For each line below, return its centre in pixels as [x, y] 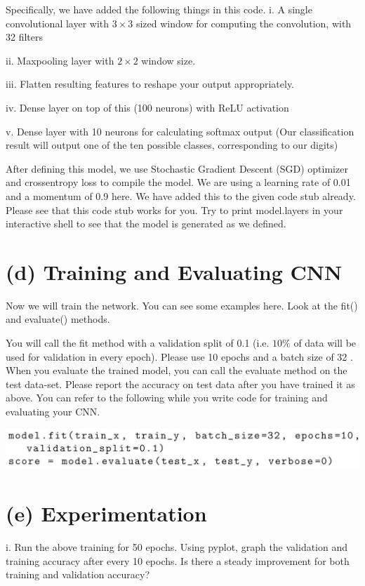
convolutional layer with [58, 23]
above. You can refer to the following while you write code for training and [167, 398]
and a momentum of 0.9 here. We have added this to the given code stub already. [181, 195]
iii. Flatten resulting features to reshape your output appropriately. [150, 84]
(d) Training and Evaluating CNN [174, 271]
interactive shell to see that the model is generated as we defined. [146, 224]
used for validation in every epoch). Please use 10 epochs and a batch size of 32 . [179, 356]
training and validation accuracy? [78, 574]
